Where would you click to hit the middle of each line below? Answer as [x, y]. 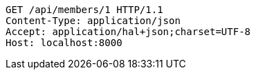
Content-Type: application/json [93, 21]
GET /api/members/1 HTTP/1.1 [84, 10]
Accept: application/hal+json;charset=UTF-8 [128, 32]
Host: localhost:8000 [64, 43]
